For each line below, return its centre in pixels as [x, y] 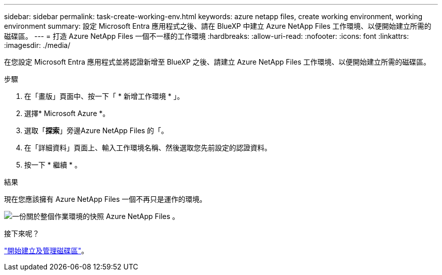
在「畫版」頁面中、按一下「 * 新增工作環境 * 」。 [104, 96]
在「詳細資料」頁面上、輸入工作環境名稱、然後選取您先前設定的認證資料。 [148, 148]
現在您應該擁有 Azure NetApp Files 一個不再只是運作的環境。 [105, 199]
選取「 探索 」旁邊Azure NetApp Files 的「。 [96, 130]
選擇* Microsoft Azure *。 [67, 113]
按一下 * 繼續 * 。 [53, 165]
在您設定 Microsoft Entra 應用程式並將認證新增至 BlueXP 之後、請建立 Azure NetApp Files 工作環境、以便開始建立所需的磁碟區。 [217, 62]
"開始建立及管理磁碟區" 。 [46, 251]
